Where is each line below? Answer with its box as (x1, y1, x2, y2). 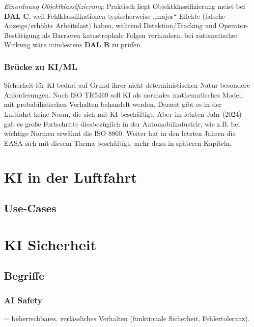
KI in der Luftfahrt (4, 166, 138, 187)
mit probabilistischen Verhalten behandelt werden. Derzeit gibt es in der (4, 99, 222, 109)
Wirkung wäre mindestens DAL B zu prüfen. (4, 39, 142, 50)
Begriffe (4, 268, 45, 283)
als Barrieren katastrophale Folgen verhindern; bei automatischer (42, 30, 238, 40)
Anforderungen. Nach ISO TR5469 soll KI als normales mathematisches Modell (4, 89, 243, 99)
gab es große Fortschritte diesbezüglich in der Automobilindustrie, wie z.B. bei (4, 118, 240, 129)
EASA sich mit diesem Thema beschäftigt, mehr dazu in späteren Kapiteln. (4, 137, 232, 148)
